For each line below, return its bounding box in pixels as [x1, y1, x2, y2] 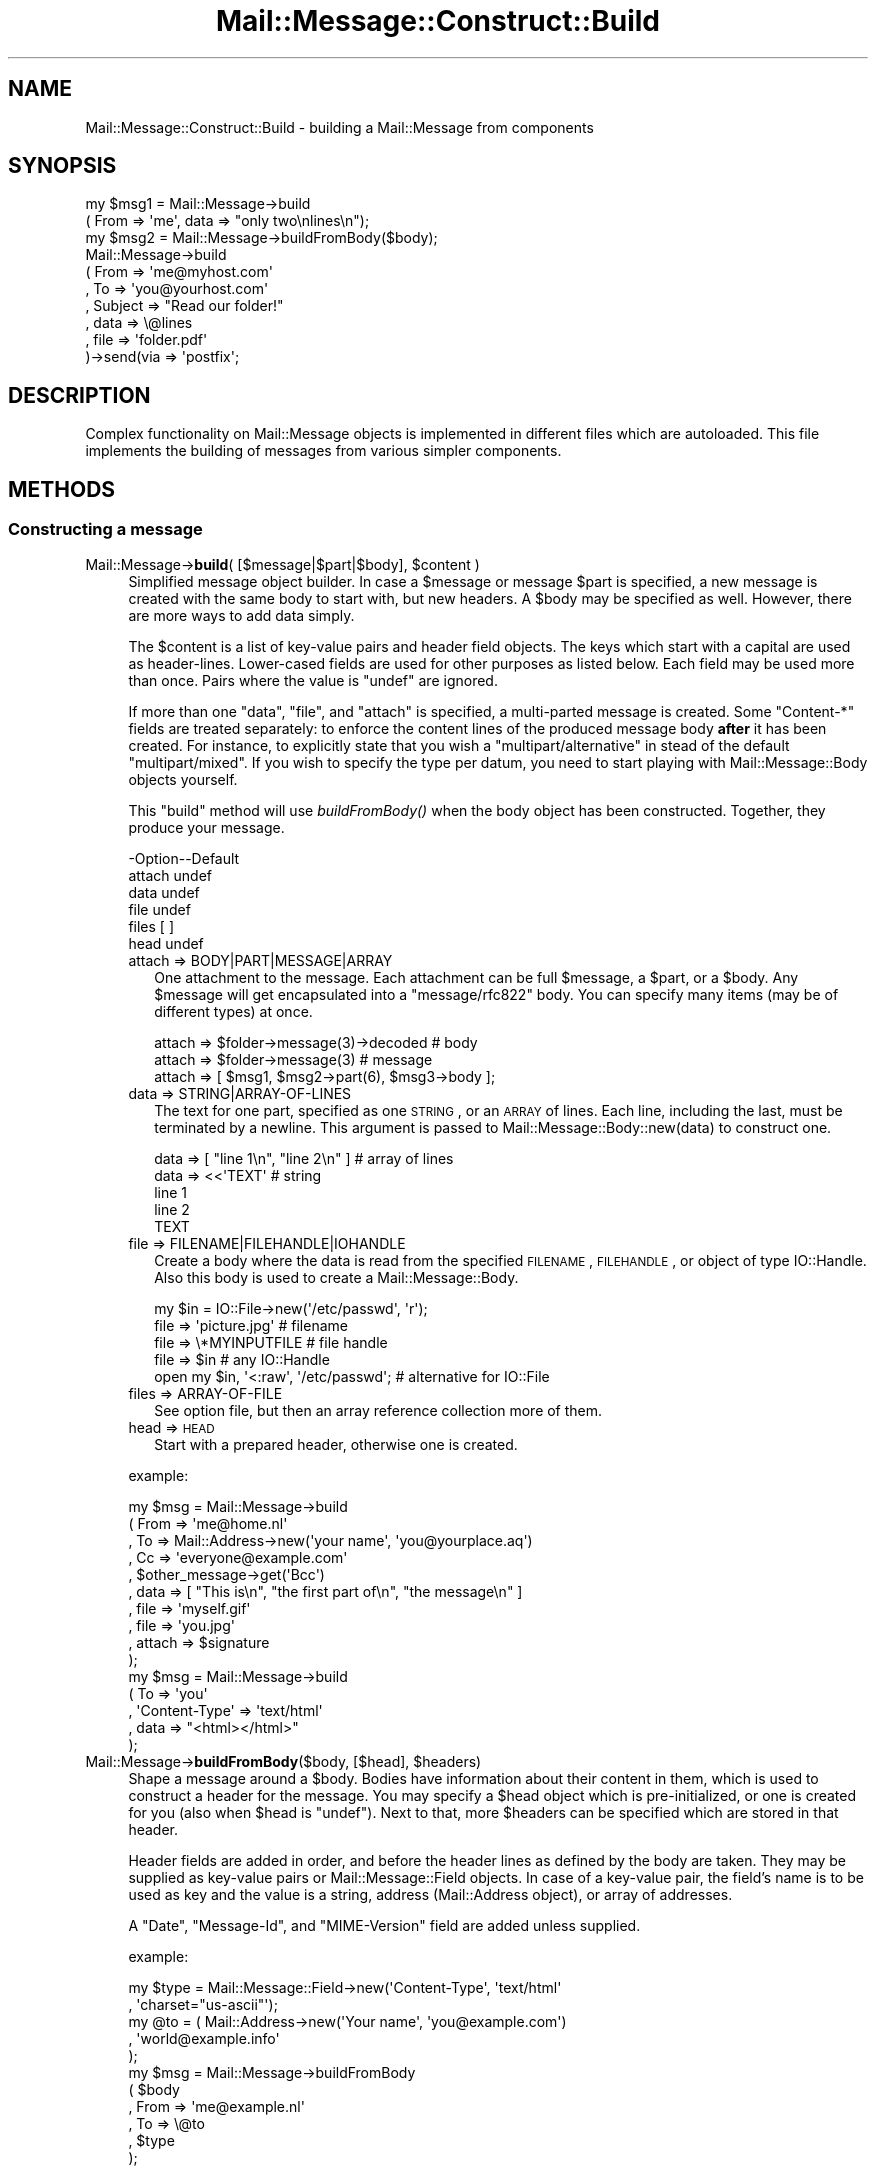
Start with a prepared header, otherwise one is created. [154, 1435, 518, 1453]
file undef [128, 900, 191, 918]
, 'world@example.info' [128, 2029, 280, 2047]
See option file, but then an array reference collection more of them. [154, 1401, 603, 1419]
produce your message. [128, 818, 285, 836]
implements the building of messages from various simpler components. [85, 442, 562, 460]
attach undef [128, 866, 213, 884]
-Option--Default [128, 849, 240, 867]
